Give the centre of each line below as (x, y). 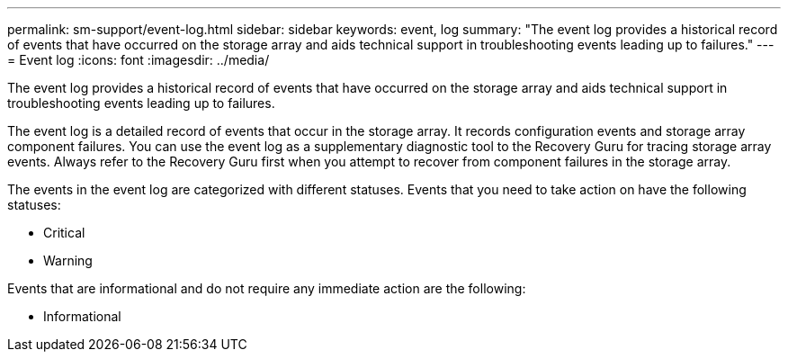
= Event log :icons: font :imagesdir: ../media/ (139, 60)
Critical (64, 233)
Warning (68, 260)
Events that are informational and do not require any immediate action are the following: (267, 288)
